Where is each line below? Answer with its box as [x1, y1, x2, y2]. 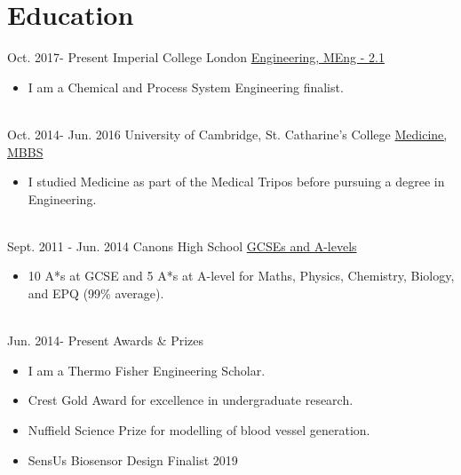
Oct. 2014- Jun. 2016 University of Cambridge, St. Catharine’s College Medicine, [7, 124, 448, 143]
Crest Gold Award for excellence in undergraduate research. [28, 391, 354, 409]
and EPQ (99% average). [28, 284, 164, 303]
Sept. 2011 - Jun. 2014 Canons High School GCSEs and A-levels [7, 236, 357, 255]
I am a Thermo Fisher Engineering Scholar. [28, 360, 266, 379]
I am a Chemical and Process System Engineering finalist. [28, 77, 344, 96]
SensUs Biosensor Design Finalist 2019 [28, 450, 238, 469]
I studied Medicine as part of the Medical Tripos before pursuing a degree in [28, 172, 445, 191]
